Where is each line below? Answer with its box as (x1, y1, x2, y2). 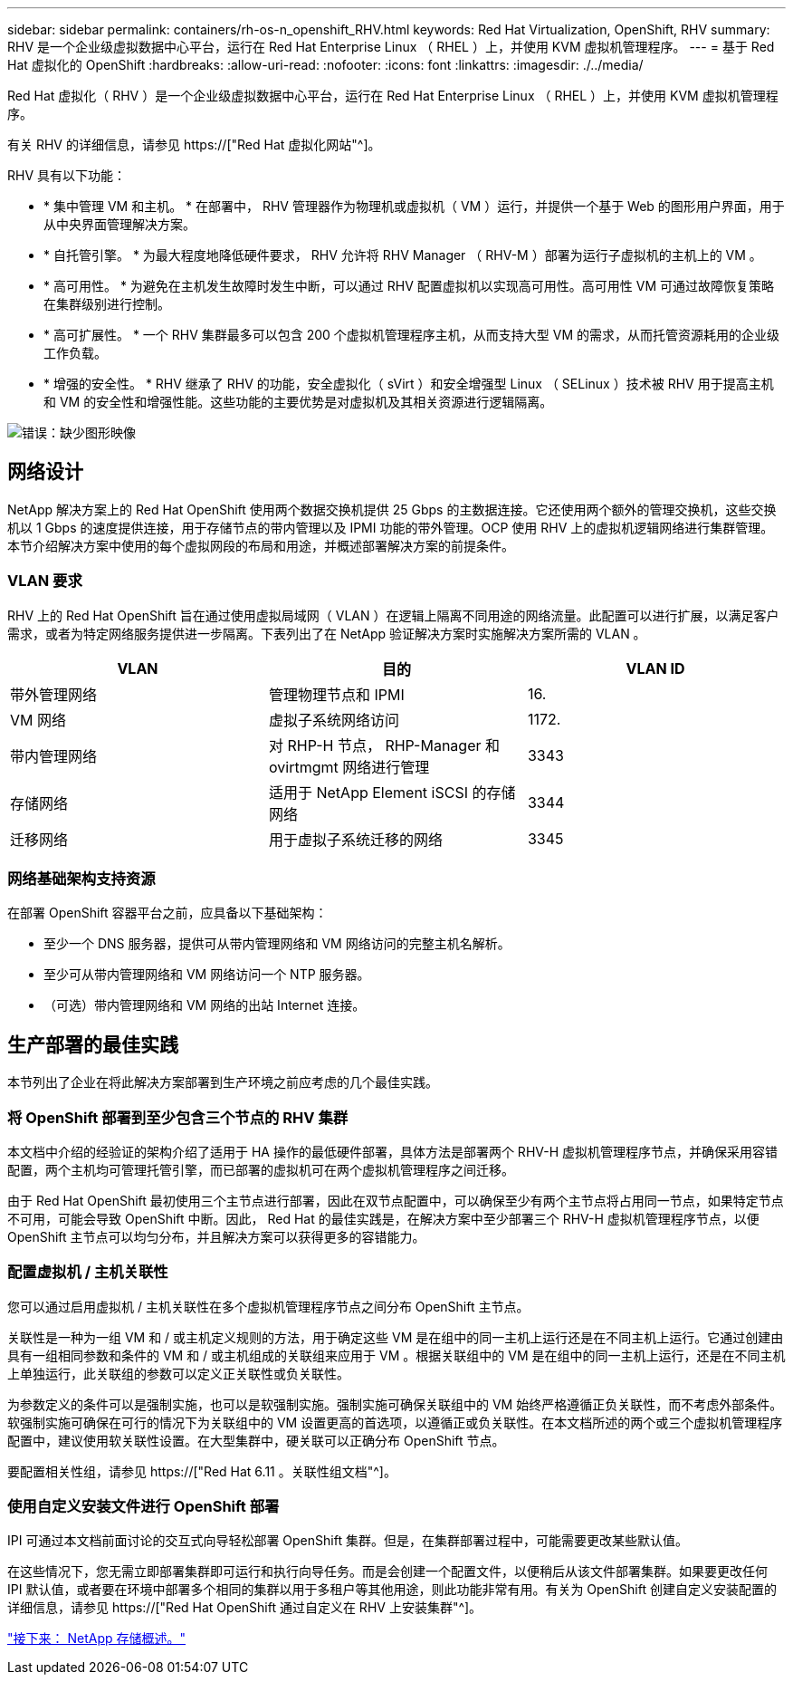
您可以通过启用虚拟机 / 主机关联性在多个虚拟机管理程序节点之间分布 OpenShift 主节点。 (7, 1298, 530, 1314)
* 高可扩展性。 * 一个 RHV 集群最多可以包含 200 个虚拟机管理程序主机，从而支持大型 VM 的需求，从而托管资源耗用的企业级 (43, 327, 780, 342)
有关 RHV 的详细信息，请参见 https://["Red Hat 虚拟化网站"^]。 (7, 137, 381, 152)
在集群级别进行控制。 (43, 296, 170, 312)
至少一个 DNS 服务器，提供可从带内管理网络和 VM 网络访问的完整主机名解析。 (43, 936, 511, 952)
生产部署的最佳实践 (7, 1033, 178, 1056)
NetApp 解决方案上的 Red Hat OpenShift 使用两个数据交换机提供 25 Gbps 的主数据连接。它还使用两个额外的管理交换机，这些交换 (7, 501, 777, 517)
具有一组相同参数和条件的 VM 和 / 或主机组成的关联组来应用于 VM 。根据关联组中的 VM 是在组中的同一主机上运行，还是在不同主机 (7, 1347, 786, 1363)
